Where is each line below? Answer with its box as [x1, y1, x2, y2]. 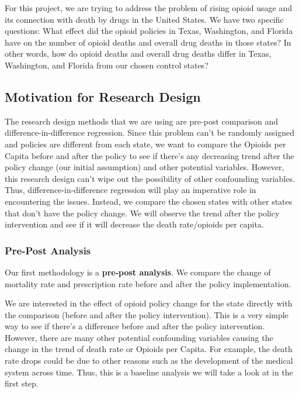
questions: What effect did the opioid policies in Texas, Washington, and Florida [5, 25, 293, 37]
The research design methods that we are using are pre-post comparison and [5, 115, 279, 127]
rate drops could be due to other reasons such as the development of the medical [5, 354, 293, 367]
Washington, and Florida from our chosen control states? [5, 58, 208, 71]
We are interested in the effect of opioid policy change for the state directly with [5, 297, 293, 309]
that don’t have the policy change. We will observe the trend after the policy [5, 206, 280, 219]
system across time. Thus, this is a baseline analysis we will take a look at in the [5, 366, 293, 378]
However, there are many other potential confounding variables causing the [5, 331, 273, 343]
